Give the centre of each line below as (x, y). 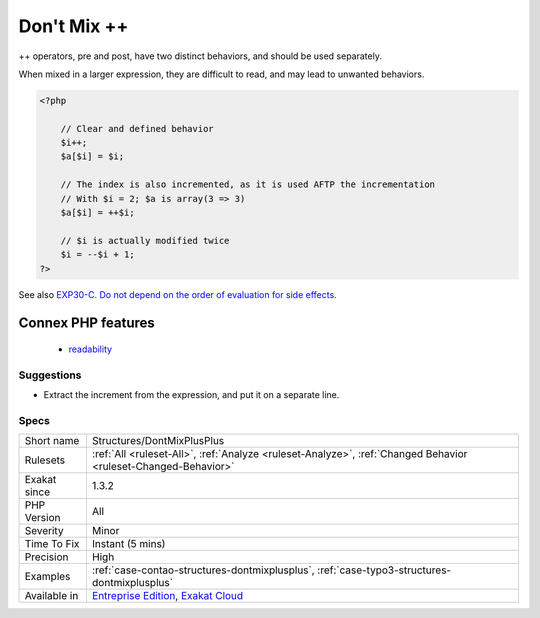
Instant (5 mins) (128, 544)
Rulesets (44, 460)
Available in (51, 596)
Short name (52, 441)
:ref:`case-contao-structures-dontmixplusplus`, (203, 570)
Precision (46, 557)
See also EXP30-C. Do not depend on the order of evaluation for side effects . (177, 294)
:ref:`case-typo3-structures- (384, 570)
